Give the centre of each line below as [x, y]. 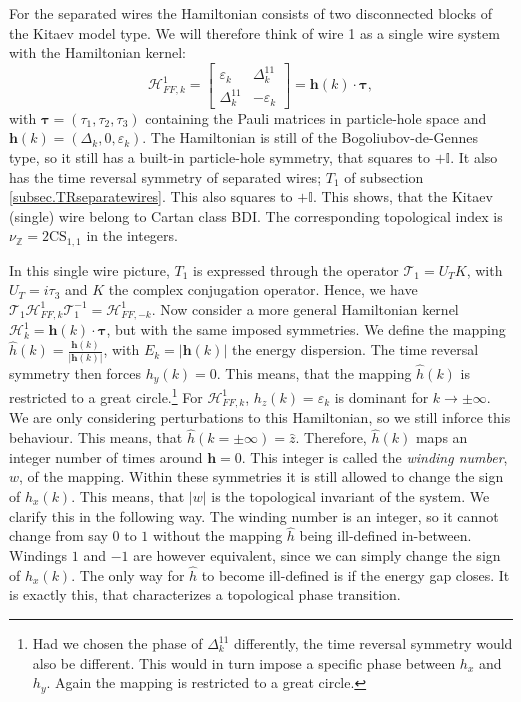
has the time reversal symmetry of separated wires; [165, 176]
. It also [474, 156]
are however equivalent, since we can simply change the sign [317, 555]
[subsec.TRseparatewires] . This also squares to [151, 196]
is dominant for [381, 396]
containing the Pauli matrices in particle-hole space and [316, 117]
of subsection [384, 176]
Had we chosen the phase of [117, 643]
